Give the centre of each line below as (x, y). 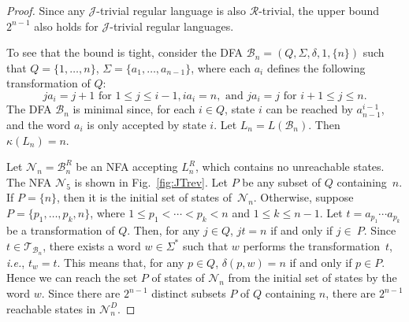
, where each (221, 67)
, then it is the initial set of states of (145, 197)
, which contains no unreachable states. (290, 167)
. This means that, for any (121, 262)
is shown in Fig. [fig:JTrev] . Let (151, 181)
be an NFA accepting (127, 167)
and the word (39, 125)
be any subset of (282, 181)
